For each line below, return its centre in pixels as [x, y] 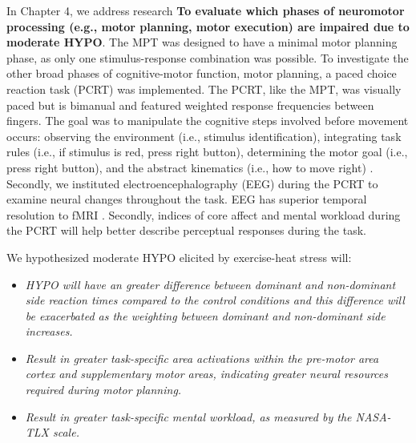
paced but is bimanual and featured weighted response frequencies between [190, 105]
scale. [66, 432]
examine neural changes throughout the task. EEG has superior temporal [187, 199]
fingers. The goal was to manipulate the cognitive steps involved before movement [208, 121]
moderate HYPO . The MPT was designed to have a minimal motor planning [202, 42]
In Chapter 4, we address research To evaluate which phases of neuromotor [206, 10]
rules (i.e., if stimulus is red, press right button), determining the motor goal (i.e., [207, 152]
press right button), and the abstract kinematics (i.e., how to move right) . [190, 167]
